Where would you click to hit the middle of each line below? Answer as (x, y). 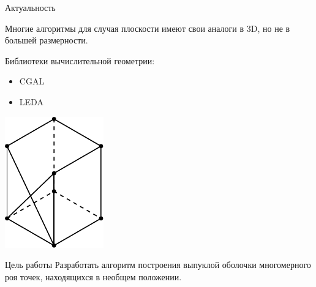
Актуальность (30, 7)
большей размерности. (47, 40)
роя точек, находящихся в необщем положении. (93, 276)
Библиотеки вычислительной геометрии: (80, 60)
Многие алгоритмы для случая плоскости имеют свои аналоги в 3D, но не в (148, 28)
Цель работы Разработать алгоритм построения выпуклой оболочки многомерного (158, 265)
